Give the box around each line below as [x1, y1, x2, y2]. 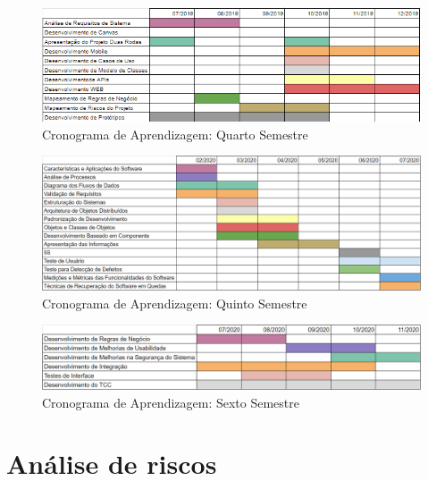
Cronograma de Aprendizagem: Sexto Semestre [42, 392, 299, 411]
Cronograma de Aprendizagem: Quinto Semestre [42, 293, 307, 312]
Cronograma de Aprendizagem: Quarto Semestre [42, 124, 308, 143]
